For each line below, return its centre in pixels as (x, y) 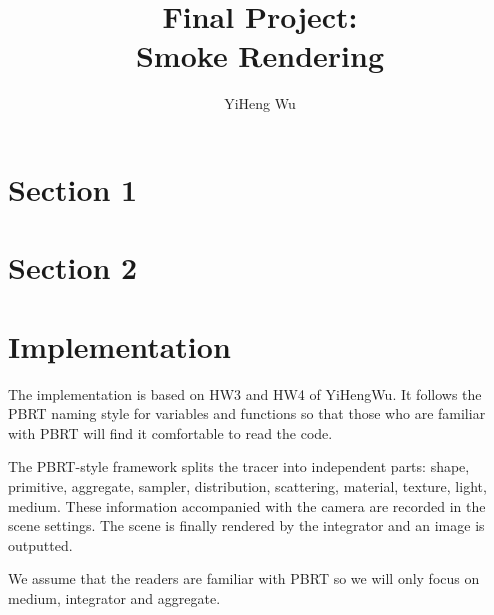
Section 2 (73, 267)
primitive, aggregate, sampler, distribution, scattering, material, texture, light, (247, 485)
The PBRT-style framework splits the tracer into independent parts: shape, (239, 466)
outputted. (40, 544)
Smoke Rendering (260, 55)
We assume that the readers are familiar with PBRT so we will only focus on (244, 578)
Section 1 (73, 188)
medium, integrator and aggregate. (114, 597)
